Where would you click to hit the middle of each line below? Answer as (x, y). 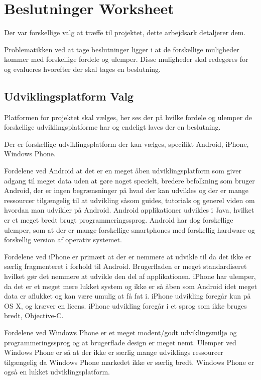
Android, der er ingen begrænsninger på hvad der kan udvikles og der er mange (126, 190)
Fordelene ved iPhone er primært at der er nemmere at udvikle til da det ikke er (128, 256)
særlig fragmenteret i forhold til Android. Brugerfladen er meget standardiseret (125, 266)
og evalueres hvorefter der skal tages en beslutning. (82, 69)
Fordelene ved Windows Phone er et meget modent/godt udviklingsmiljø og (120, 332)
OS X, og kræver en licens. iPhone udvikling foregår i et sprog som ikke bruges (125, 305)
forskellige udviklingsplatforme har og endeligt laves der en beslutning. (112, 127)
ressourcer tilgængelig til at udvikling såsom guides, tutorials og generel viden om (129, 200)
